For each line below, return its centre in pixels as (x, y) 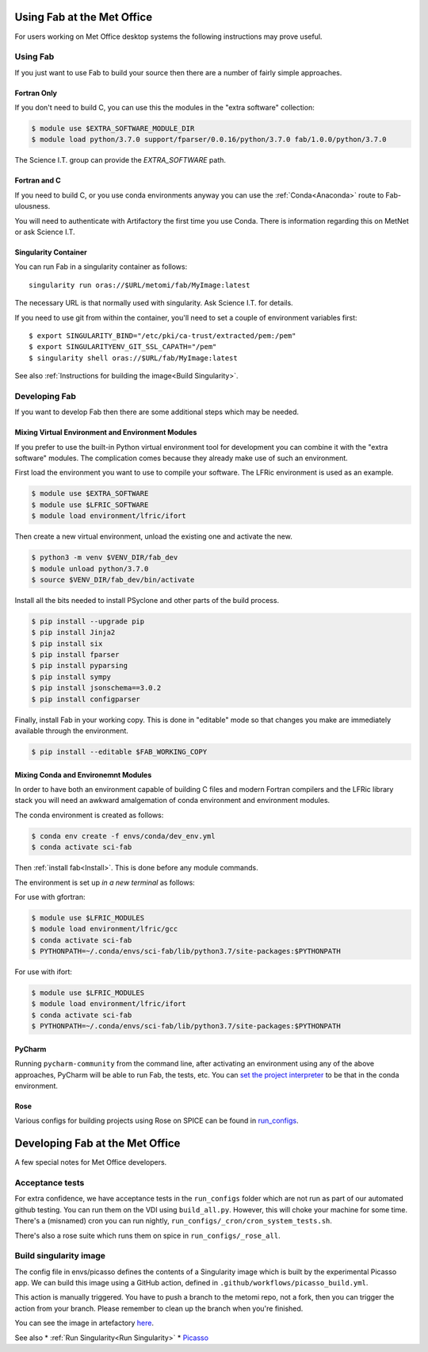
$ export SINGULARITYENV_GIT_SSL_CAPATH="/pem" (123, 347)
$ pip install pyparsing (80, 666)
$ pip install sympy (71, 677)
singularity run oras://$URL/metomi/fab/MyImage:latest (139, 285)
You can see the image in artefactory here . (84, 1323)
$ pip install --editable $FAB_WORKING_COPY (119, 751)
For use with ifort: (44, 972)
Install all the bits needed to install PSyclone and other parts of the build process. (147, 600)
